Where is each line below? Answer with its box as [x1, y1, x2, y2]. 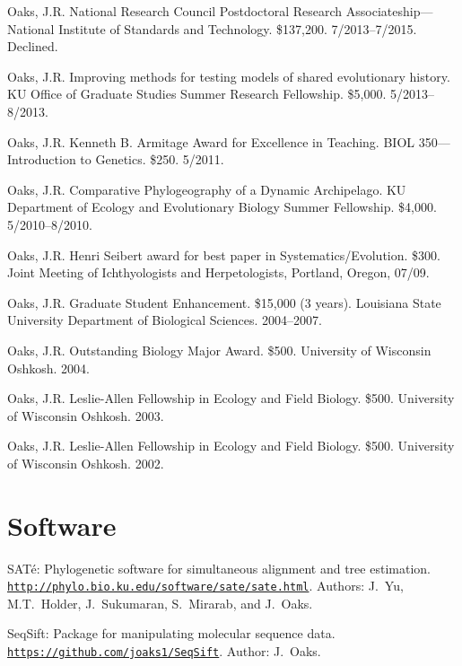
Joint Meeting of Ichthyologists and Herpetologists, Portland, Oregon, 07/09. [7, 263, 430, 282]
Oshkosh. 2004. [7, 358, 90, 377]
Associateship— [345, 2, 433, 20]
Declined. [7, 37, 58, 56]
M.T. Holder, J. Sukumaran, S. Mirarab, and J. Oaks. [7, 593, 313, 612]
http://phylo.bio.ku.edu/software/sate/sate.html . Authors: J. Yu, [7, 576, 404, 595]
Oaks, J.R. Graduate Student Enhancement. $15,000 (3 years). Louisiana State [7, 293, 441, 311]
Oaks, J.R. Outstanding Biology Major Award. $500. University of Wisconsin [7, 340, 431, 359]
